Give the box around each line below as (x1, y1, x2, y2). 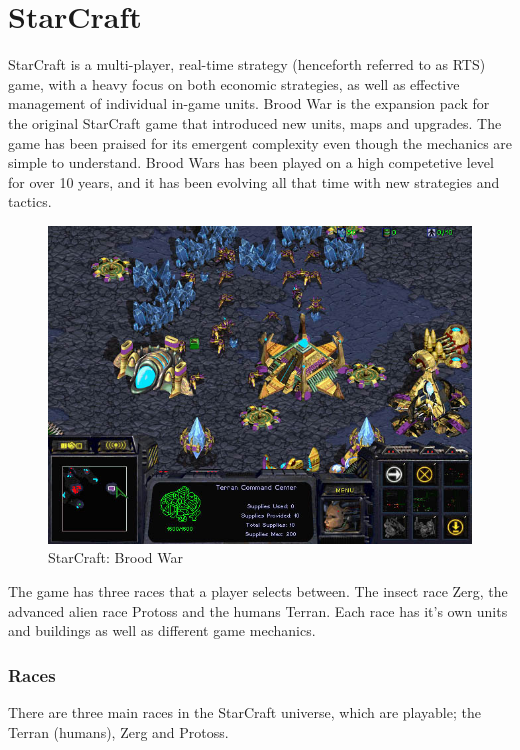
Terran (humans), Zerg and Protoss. (8, 721, 229, 742)
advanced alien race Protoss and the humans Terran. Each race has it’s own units (8, 600, 508, 621)
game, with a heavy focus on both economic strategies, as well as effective (8, 73, 460, 94)
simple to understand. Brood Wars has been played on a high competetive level (8, 152, 494, 173)
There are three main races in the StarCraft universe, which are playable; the (8, 702, 481, 723)
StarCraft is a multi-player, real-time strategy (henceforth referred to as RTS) (8, 54, 486, 75)
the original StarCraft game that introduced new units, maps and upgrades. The (8, 112, 502, 133)
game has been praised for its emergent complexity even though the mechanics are (8, 132, 513, 153)
